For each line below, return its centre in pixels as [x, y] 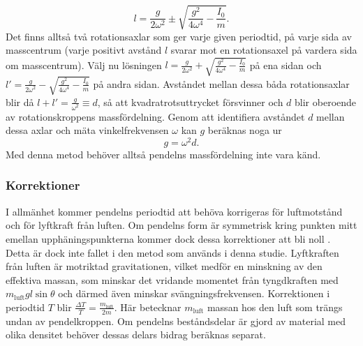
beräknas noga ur [245, 130]
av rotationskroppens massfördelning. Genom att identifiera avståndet [155, 116]
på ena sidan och [286, 65]
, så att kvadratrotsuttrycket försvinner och [190, 101]
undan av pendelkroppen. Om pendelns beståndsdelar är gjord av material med [176, 321]
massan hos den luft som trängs [275, 307]
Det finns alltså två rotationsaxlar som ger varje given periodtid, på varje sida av [179, 36]
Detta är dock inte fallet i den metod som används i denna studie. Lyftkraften [172, 252]
